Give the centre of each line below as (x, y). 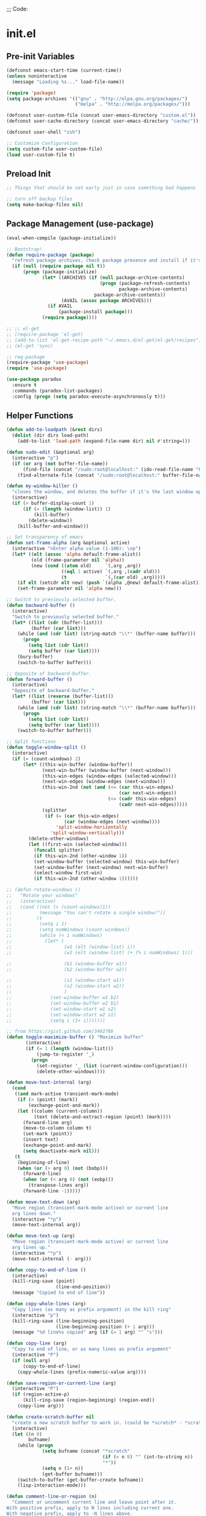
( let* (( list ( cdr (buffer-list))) (57, 623)
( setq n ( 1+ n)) (63, 1468)
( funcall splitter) (59, 850)
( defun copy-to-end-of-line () (46, 1270)
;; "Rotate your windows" (42, 896)
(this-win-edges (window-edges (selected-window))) (109, 776)
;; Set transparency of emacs (45, 537)
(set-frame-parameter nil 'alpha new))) (70, 589)
